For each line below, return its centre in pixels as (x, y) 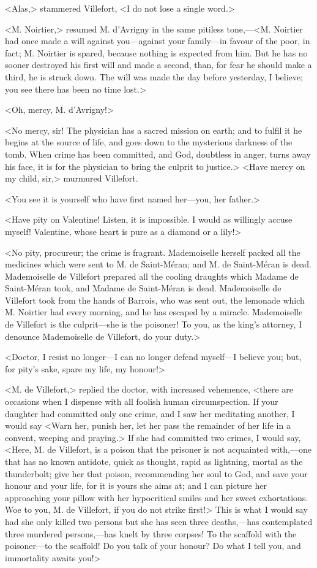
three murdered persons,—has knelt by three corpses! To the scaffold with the (151, 533)
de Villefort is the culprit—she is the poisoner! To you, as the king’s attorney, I (154, 324)
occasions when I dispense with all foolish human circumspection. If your (142, 401)
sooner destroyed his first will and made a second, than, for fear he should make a (158, 65)
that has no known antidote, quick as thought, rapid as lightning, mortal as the (154, 461)
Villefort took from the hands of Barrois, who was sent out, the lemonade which (155, 300)
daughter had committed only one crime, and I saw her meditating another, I (150, 413)
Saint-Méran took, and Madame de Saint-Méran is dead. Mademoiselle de (143, 288)
